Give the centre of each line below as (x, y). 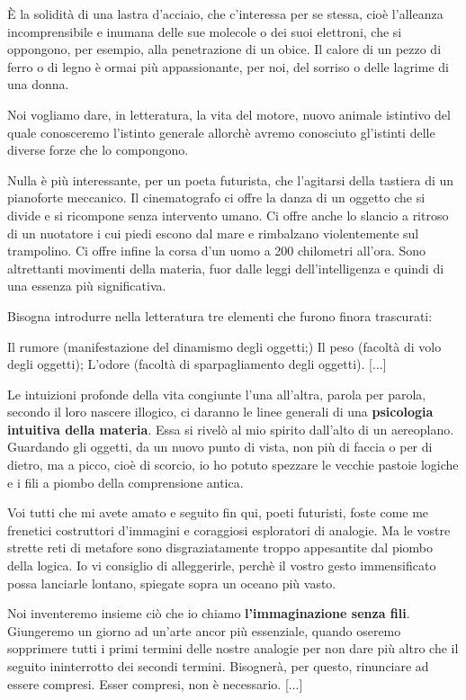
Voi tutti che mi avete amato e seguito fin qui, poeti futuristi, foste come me (218, 512)
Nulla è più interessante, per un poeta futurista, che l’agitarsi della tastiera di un (231, 179)
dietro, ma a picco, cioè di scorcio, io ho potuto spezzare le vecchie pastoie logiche (233, 465)
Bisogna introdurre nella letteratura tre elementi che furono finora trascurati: (220, 315)
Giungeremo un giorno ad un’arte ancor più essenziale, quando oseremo (204, 630)
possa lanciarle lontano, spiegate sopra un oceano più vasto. (172, 583)
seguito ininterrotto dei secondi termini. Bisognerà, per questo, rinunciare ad (218, 666)
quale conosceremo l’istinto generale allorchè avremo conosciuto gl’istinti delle (221, 132)
